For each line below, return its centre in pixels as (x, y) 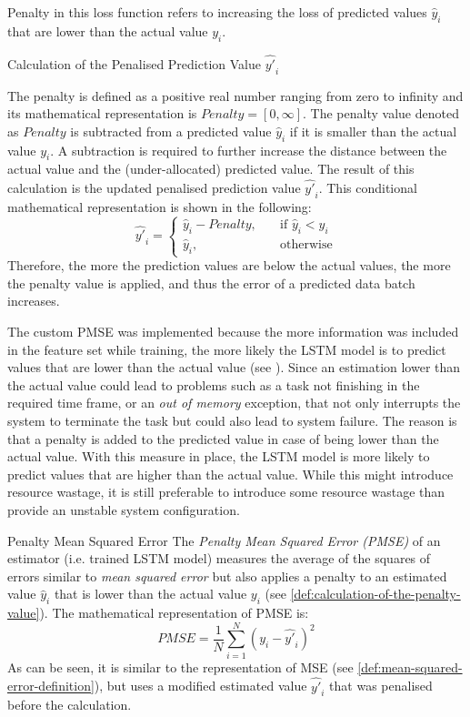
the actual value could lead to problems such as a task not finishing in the (214, 384)
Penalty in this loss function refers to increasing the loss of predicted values (217, 12)
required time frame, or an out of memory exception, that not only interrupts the (234, 403)
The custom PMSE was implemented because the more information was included (233, 331)
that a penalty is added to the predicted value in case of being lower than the (223, 438)
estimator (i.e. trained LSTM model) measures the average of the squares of (219, 558)
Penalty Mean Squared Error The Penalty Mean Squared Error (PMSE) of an (224, 540)
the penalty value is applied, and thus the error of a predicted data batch (211, 283)
